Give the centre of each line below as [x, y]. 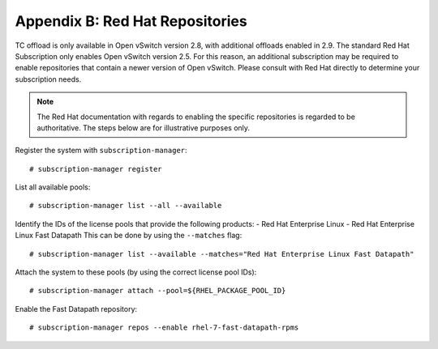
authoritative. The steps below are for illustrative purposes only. [144, 128]
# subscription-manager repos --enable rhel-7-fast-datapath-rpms [164, 328]
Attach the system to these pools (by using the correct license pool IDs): [136, 272]
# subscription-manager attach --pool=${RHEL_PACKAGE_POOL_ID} [158, 291]
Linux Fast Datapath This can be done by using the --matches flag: [129, 236]
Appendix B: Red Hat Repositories [131, 21]
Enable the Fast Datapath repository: [76, 309]
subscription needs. [48, 79]
